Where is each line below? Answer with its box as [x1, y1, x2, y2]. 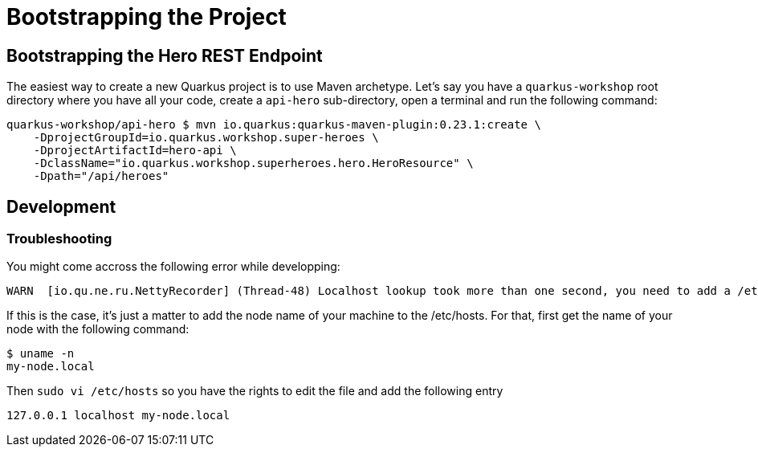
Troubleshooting [6, 231, 112, 247]
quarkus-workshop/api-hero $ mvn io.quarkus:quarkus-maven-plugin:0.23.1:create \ [6, 118, 541, 132]
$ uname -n [6, 347, 75, 361]
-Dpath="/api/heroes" [33, 169, 169, 183]
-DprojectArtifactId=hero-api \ [33, 144, 237, 157]
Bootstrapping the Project [6, 3, 287, 31]
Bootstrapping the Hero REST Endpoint [6, 45, 323, 66]
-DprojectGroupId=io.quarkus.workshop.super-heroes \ [33, 131, 379, 145]
